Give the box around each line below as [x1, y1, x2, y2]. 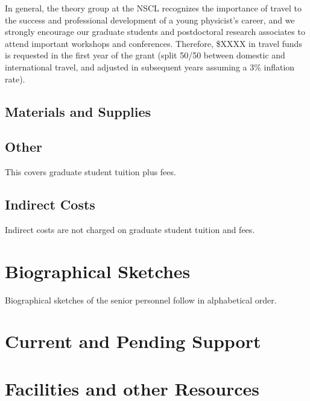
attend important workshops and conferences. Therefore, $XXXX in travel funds [5, 37, 302, 49]
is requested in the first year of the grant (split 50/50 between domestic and [5, 49, 285, 61]
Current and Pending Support [5, 329, 261, 353]
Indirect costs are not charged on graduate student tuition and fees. [5, 223, 255, 235]
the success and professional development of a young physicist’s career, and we [5, 13, 295, 26]
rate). [5, 72, 25, 85]
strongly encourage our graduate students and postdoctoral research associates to [5, 25, 305, 38]
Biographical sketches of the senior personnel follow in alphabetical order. [5, 293, 277, 306]
